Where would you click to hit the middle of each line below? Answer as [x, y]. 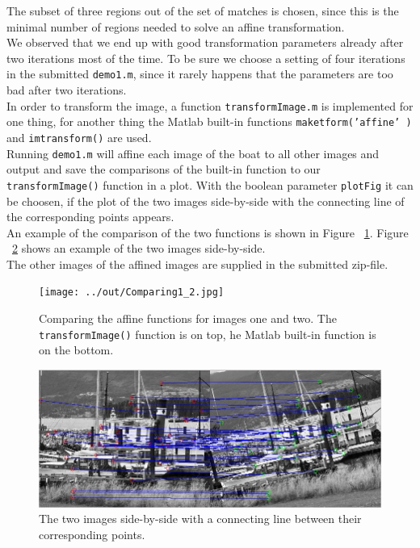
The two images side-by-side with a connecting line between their [200, 519]
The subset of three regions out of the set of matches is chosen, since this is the [203, 10]
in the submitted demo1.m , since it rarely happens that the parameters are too [200, 74]
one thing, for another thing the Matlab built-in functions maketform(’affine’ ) [209, 121]
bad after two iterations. [67, 90]
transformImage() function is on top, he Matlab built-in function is [208, 334]
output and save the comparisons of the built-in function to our [164, 169]
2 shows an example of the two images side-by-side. [139, 248]
